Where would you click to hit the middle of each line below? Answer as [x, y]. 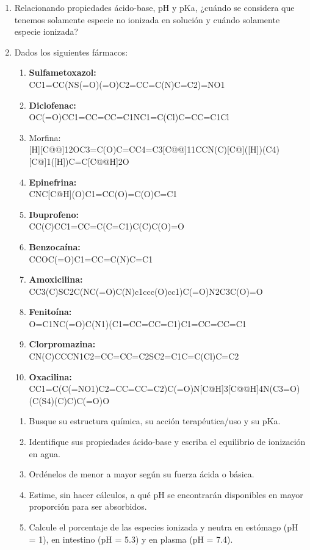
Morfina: [45, 137]
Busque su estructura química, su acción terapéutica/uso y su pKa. [155, 421]
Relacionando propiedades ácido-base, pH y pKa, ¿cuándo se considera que [154, 7]
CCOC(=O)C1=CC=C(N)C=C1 [91, 259]
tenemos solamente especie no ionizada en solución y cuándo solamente [147, 19]
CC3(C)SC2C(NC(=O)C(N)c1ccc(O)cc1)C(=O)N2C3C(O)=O [146, 291]
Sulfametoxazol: [63, 72]
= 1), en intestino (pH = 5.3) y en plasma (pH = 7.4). [131, 539]
